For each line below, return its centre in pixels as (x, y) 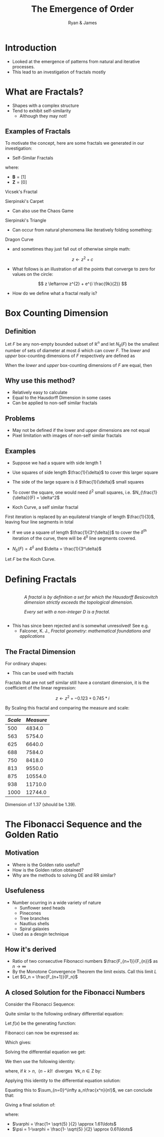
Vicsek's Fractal (21, 192)
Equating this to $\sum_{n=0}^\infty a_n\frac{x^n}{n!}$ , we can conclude (79, 1090)
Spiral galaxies (34, 929)
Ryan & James (82, 23)
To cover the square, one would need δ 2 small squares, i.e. (72, 492)
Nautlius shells (34, 923)
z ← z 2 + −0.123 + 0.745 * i (82, 698)
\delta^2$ (50, 497)
